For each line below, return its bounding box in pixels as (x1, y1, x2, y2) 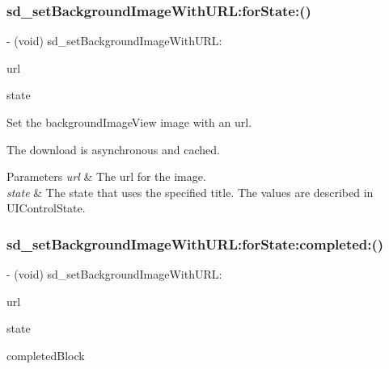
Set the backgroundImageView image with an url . (6, 114, 252, 130)
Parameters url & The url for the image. (6, 168, 206, 185)
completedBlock (6, 346, 85, 363)
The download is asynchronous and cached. (6, 140, 220, 157)
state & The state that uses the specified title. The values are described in (6, 183, 374, 200)
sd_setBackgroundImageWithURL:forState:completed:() (6, 233, 384, 254)
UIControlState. (6, 199, 86, 216)
